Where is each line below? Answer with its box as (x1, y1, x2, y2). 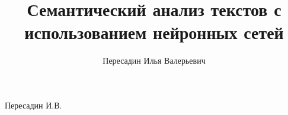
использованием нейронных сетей (24, 20, 284, 44)
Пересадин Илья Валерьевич (103, 54, 206, 67)
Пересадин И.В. (5, 98, 62, 111)
